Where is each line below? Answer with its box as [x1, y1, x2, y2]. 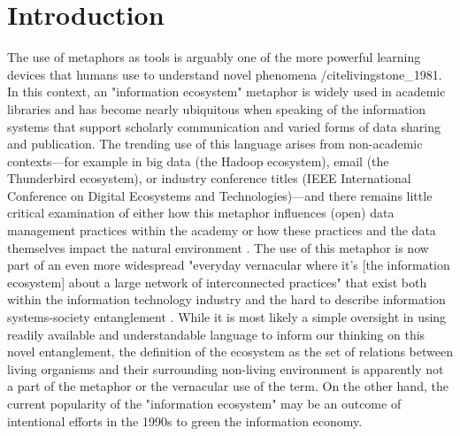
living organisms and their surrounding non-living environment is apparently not [7, 359, 444, 378]
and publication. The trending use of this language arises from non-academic [7, 134, 423, 153]
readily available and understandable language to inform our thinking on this [7, 325, 425, 343]
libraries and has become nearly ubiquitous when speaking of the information [7, 99, 426, 118]
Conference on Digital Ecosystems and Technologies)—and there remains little [7, 186, 433, 204]
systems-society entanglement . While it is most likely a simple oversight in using [7, 308, 447, 326]
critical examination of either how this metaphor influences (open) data [7, 203, 395, 222]
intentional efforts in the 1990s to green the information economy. [7, 411, 363, 430]
